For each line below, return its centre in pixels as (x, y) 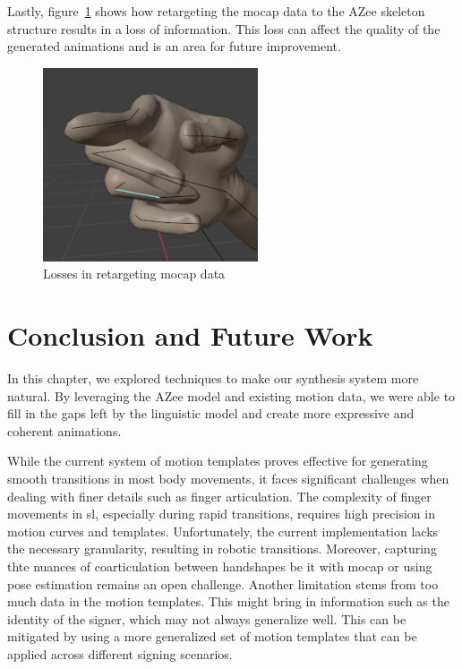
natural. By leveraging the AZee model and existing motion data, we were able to (231, 395)
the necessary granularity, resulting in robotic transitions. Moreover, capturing (222, 549)
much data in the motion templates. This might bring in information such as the (228, 601)
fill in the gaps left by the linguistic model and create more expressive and (211, 413)
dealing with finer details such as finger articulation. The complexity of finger (219, 496)
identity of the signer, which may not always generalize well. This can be (207, 618)
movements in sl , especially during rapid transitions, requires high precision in (221, 514)
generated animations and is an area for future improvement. (174, 46)
